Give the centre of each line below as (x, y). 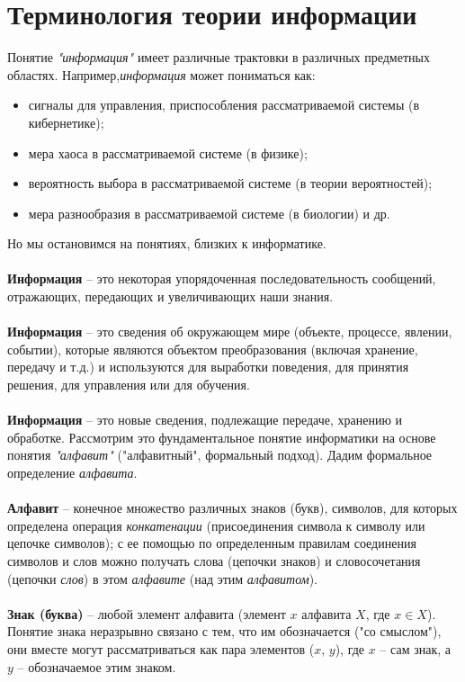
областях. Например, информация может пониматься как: (161, 74)
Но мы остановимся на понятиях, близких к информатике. (167, 243)
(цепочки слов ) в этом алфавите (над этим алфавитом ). (162, 578)
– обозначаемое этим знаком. (97, 666)
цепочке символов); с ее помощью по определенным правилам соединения (212, 543)
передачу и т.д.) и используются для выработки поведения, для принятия (208, 367)
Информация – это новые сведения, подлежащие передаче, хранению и (205, 420)
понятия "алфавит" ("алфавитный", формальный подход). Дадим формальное (220, 455)
